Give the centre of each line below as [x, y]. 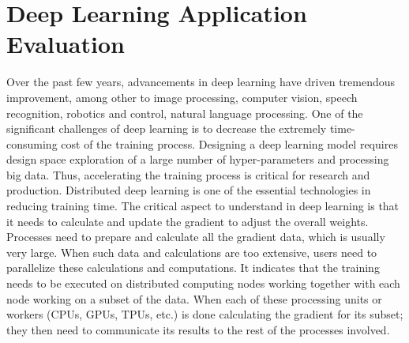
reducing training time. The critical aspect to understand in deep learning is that [203, 206]
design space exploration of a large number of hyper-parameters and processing [198, 159]
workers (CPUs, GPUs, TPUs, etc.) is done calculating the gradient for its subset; [205, 314]
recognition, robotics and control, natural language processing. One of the [185, 113]
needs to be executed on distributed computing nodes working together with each [203, 283]
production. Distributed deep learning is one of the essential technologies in [189, 190]
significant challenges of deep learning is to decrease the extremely [167, 128]
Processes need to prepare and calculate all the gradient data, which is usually [196, 237]
